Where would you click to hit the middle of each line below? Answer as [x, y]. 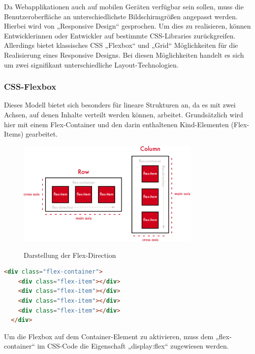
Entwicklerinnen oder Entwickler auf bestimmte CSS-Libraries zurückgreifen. [120, 35]
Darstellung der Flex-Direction [70, 255]
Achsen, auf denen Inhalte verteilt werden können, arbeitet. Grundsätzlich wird [124, 114]
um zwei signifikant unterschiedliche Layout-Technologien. [91, 64]
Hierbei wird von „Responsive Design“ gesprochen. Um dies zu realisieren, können [127, 26]
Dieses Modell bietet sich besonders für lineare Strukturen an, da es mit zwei [120, 105]
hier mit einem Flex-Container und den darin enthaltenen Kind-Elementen [116, 124]
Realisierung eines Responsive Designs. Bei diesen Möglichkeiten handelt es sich [124, 54]
